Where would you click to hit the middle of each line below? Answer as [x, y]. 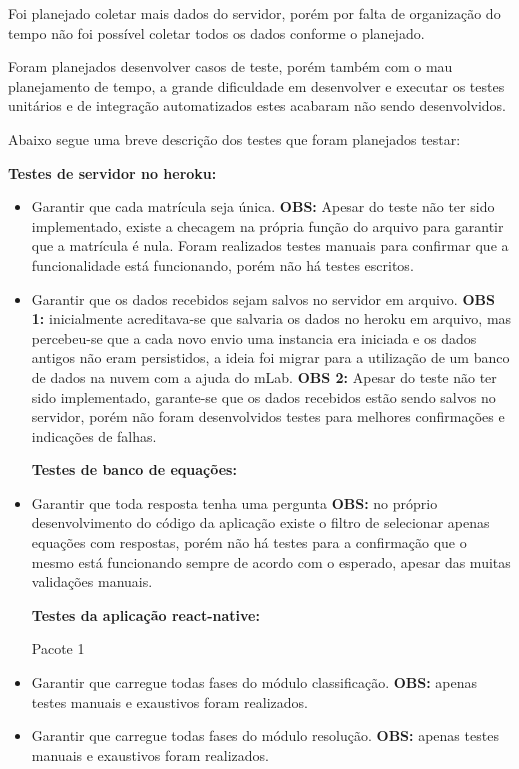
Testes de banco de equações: [134, 469]
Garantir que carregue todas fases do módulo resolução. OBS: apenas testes [265, 735]
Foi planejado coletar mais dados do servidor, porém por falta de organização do [254, 13]
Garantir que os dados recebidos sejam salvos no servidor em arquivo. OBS [263, 298]
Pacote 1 [58, 648]
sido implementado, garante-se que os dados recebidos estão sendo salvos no [263, 396]
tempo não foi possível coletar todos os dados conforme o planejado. [216, 32]
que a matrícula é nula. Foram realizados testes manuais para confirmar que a [270, 245]
